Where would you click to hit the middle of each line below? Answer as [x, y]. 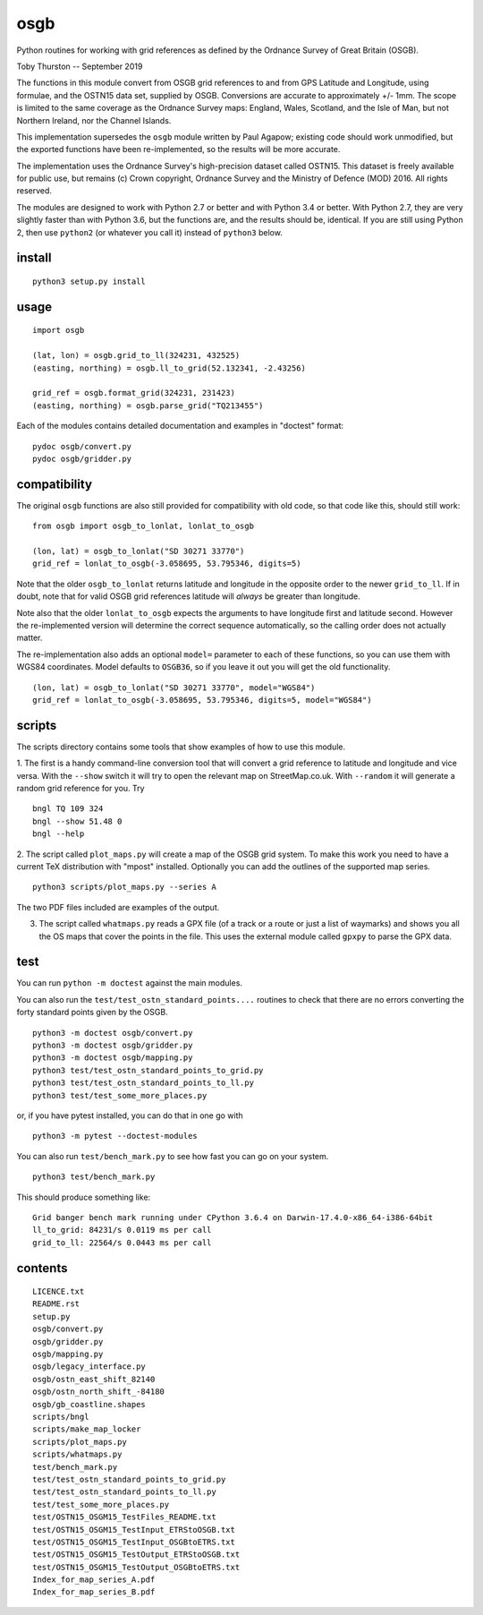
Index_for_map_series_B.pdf [94, 1592]
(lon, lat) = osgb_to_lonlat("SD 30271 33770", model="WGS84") [174, 688]
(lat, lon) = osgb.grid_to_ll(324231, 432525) [136, 355]
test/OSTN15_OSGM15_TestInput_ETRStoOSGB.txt [134, 1530]
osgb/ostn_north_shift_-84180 [99, 1392]
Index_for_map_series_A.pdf [94, 1580]
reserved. [34, 191]
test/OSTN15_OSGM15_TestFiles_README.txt [124, 1517]
